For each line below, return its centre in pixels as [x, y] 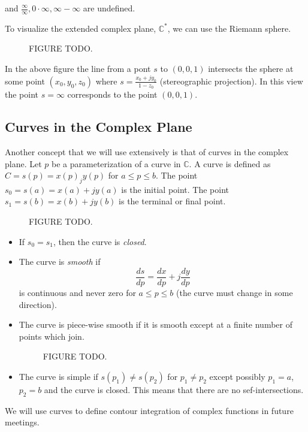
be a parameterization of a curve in [116, 163]
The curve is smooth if [60, 262]
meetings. [22, 422]
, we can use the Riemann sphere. [229, 28]
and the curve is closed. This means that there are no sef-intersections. [174, 389]
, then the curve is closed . [100, 241]
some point [25, 81]
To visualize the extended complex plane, [81, 28]
